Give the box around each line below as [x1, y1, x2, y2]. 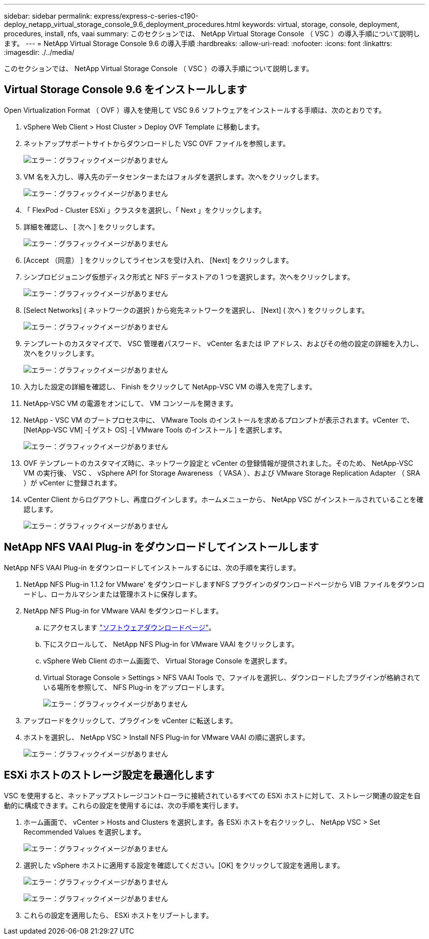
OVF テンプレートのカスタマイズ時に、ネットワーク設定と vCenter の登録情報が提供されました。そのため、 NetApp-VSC [24, 458, 413, 467]
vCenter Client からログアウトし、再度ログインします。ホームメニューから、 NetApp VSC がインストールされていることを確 [24, 495, 424, 504]
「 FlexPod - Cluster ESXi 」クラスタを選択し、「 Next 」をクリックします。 [24, 205, 266, 214]
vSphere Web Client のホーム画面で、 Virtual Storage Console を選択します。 [43, 656, 291, 665]
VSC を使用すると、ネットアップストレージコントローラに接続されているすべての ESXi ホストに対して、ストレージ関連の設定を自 [4, 791, 421, 800]
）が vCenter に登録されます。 [24, 478, 121, 487]
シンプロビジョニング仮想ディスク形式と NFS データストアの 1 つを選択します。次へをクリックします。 [24, 272, 355, 281]
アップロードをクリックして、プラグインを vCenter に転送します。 [24, 716, 237, 725]
